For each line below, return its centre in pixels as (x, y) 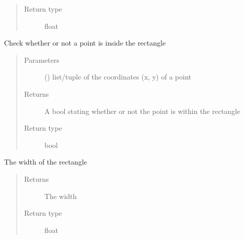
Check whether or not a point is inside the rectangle (85, 43)
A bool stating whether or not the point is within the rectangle (142, 111)
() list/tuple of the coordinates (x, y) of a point (118, 77)
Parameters (42, 59)
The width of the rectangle (46, 162)
